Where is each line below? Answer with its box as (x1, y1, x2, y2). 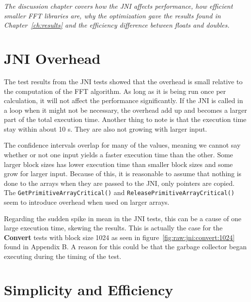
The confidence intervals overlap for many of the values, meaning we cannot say (4, 140, 241, 150)
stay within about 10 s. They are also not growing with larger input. (4, 123, 207, 134)
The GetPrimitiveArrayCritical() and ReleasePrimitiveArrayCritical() (4, 187, 235, 197)
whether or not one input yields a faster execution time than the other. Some (4, 150, 233, 160)
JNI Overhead (4, 48, 101, 68)
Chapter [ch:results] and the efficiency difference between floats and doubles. (4, 20, 230, 30)
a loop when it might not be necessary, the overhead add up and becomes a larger (4, 105, 247, 115)
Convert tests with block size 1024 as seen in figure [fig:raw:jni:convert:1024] (4, 232, 235, 242)
